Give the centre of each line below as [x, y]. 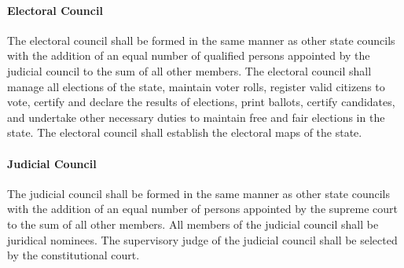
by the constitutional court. [73, 255]
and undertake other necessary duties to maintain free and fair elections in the [196, 117]
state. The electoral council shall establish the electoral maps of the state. [185, 132]
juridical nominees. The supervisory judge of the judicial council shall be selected [202, 239]
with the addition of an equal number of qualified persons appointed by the [189, 55]
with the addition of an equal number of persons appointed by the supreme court [203, 209]
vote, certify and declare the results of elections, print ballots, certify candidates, [201, 102]
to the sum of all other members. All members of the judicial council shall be [193, 224]
